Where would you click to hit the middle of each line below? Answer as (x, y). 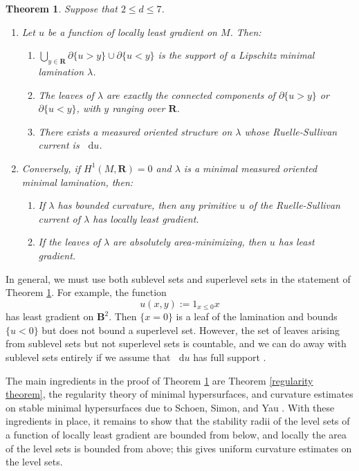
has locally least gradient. (146, 218)
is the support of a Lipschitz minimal (236, 55)
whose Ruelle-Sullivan (291, 131)
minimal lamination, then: (77, 182)
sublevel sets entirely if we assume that (88, 357)
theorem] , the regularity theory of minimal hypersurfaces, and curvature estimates (179, 394)
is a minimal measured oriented (250, 168)
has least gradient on (50, 316)
